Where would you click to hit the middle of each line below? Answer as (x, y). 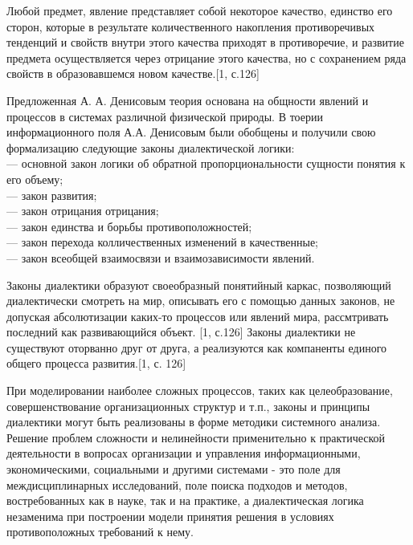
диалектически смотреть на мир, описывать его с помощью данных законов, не (201, 301)
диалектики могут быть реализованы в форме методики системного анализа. (194, 422)
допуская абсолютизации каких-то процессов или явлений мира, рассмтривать (198, 316)
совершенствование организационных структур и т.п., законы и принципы (188, 406)
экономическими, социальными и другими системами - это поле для (174, 469)
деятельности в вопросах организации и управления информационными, (184, 453)
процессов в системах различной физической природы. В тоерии (165, 116)
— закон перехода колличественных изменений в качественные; (162, 242)
